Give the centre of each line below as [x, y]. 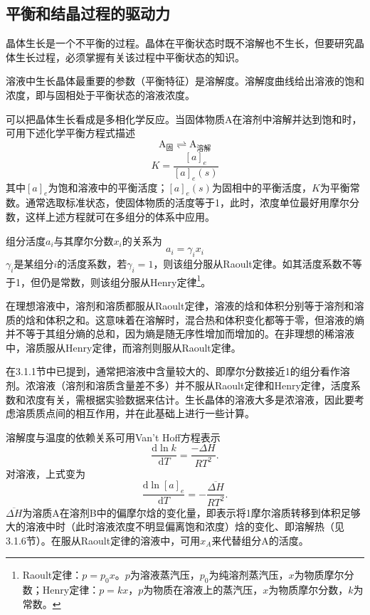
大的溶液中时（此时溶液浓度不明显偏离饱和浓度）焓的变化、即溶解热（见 [175, 526]
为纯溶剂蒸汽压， [249, 575]
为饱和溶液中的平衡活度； [108, 187]
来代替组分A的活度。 [260, 540]
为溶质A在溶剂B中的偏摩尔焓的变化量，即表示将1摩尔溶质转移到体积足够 [191, 512]
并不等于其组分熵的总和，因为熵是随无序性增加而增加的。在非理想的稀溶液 [180, 333]
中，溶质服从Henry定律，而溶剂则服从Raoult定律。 [123, 347]
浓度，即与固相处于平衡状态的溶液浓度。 [100, 94]
